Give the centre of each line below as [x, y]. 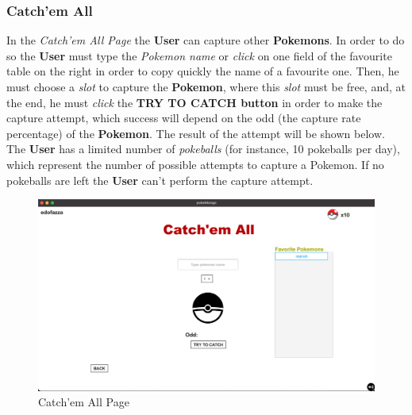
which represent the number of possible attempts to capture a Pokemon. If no [195, 164]
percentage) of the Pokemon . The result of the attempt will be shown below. [196, 133]
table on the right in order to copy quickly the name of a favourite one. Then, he [203, 71]
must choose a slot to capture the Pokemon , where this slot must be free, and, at [206, 86]
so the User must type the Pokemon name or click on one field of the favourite [199, 55]
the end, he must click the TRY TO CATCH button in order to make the [194, 102]
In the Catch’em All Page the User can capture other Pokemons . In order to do [206, 40]
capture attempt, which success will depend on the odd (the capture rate [184, 118]
